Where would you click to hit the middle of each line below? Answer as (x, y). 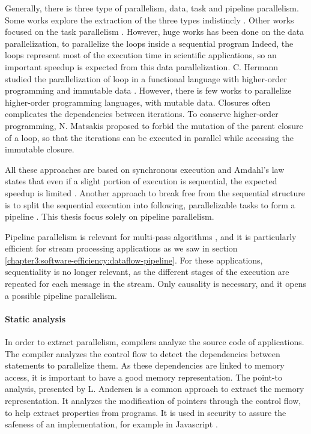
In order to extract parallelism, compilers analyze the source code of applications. (155, 342)
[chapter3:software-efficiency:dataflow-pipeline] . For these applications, (134, 260)
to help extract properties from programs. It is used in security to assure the (146, 412)
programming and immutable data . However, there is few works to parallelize (148, 90)
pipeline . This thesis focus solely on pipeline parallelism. (110, 216)
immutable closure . (40, 149)
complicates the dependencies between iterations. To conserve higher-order (142, 114)
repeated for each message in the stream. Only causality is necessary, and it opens (155, 284)
